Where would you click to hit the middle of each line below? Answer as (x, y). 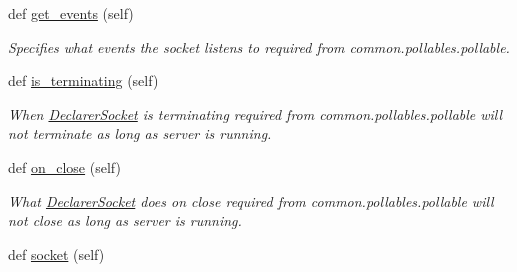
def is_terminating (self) (83, 80)
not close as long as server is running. (125, 220)
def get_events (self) (71, 13)
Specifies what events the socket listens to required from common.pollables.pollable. (259, 46)
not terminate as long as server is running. (140, 133)
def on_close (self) (64, 166)
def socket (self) (56, 253)
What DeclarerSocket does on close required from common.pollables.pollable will (251, 200)
